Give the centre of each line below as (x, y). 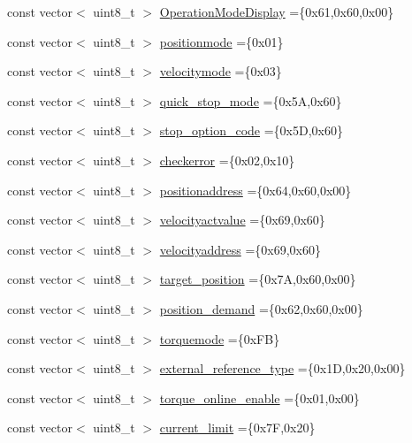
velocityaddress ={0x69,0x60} (240, 249)
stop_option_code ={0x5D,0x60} (251, 130)
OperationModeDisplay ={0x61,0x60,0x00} (277, 11)
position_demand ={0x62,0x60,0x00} (261, 308)
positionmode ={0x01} (221, 41)
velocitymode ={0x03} (221, 71)
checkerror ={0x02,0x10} (227, 160)
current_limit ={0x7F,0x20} (237, 428)
